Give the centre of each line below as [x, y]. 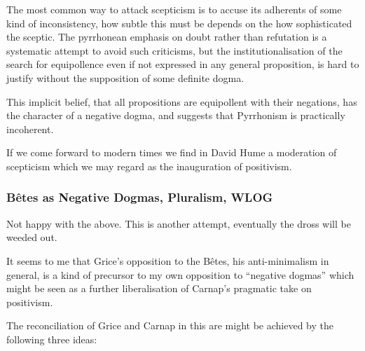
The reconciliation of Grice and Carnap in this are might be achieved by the [170, 325]
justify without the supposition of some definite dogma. [125, 77]
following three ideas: [52, 339]
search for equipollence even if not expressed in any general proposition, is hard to [183, 64]
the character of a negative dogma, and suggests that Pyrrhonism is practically [176, 115]
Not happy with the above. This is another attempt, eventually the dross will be [179, 223]
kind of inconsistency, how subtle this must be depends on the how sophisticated [179, 23]
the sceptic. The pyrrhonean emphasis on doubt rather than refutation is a [167, 37]
